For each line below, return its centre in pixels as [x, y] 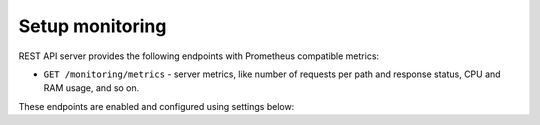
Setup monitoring [92, 26]
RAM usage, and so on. [91, 88]
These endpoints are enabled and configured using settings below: [156, 106]
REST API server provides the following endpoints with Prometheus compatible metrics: [199, 56]
